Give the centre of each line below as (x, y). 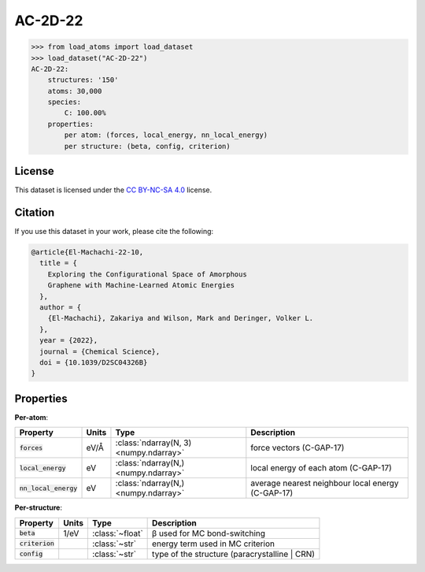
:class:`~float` (117, 533)
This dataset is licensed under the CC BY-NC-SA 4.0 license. (113, 190)
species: (65, 102)
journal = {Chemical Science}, (100, 351)
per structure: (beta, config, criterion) (148, 146)
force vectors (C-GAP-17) (297, 448)
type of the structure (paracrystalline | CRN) (233, 554)
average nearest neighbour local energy (325, 483)
